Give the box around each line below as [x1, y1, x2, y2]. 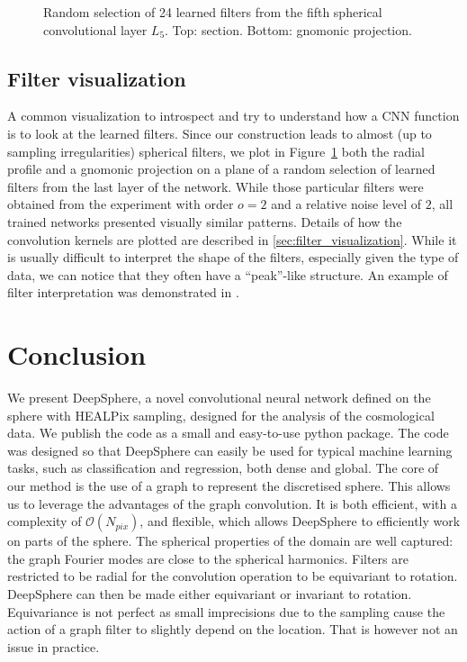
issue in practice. [7, 637, 100, 656]
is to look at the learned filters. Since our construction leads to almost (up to [7, 123, 432, 142]
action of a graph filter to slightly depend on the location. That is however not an [7, 620, 458, 639]
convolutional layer [43, 20, 148, 39]
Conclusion [7, 336, 147, 373]
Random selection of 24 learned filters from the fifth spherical [43, 3, 382, 21]
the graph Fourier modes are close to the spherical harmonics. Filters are [7, 549, 409, 567]
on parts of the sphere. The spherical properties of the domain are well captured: [7, 531, 454, 550]
